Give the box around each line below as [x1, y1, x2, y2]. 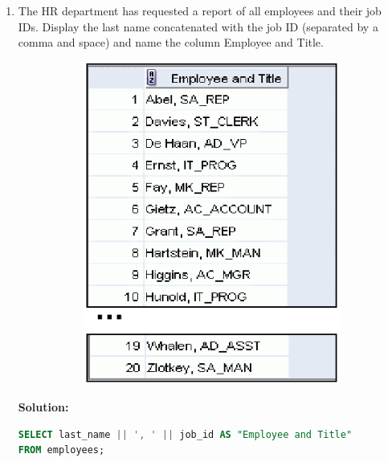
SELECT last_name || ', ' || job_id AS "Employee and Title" [18, 428, 353, 440]
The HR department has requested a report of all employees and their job [18, 2, 382, 18]
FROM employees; [18, 444, 105, 456]
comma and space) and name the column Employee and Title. [18, 34, 324, 51]
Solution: [18, 399, 69, 415]
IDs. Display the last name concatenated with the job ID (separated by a [18, 18, 378, 35]
